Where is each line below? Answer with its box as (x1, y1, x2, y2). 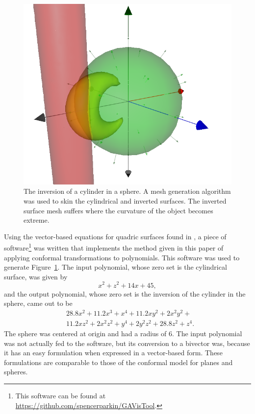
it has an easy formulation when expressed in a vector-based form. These (4, 347, 223, 358)
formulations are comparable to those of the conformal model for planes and (4, 357, 233, 367)
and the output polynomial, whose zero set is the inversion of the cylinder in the (4, 288, 246, 299)
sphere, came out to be (4, 298, 73, 308)
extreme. (24, 215, 50, 225)
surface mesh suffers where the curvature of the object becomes (24, 205, 213, 215)
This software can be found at (15, 390, 106, 400)
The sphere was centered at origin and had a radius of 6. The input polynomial (4, 328, 242, 338)
